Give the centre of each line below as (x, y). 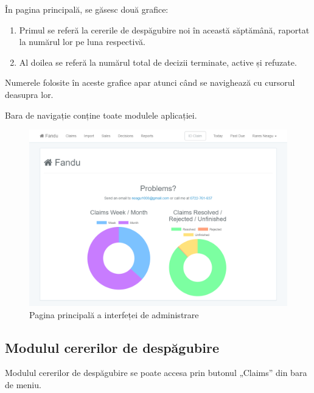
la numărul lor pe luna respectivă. (82, 42)
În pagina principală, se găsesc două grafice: (87, 9)
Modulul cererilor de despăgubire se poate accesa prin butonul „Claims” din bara (156, 373)
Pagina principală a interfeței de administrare (114, 314)
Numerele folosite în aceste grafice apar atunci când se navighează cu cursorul (150, 82)
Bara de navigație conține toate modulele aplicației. (101, 115)
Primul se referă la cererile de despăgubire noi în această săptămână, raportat (164, 30)
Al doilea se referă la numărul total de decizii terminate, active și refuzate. (158, 62)
